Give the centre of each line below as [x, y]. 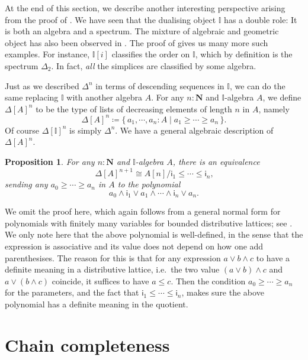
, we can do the [258, 85]
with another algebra [105, 97]
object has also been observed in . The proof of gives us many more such [137, 42]
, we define [282, 97]
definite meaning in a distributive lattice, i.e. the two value [112, 269]
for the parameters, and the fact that [72, 292]
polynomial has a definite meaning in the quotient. [97, 304]
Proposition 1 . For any [50, 162]
